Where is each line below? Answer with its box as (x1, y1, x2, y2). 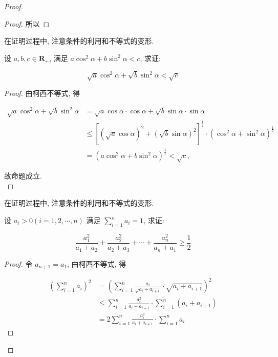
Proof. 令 (4, 258, 33, 269)
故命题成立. (4, 170, 42, 181)
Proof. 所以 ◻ (4, 18, 50, 29)
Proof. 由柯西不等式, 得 (4, 87, 80, 98)
